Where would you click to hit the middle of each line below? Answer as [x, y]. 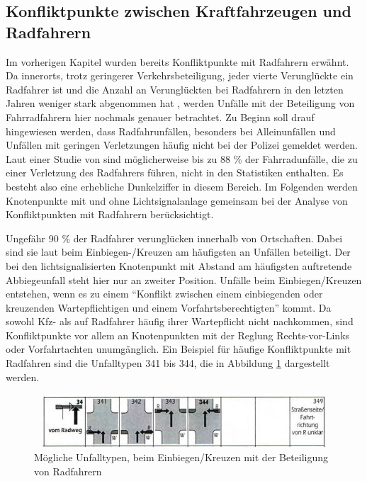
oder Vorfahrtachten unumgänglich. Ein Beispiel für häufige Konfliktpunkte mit [179, 349]
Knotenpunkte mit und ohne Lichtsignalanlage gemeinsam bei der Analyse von [177, 200]
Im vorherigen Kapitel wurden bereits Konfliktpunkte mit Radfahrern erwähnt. [177, 61]
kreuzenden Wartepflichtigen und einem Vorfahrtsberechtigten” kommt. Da [169, 307]
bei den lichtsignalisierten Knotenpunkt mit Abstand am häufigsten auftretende [179, 265]
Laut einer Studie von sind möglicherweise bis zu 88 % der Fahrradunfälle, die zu [182, 158]
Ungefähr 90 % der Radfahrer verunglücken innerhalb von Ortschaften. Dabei [174, 238]
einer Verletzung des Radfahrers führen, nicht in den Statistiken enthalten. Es [175, 172]
